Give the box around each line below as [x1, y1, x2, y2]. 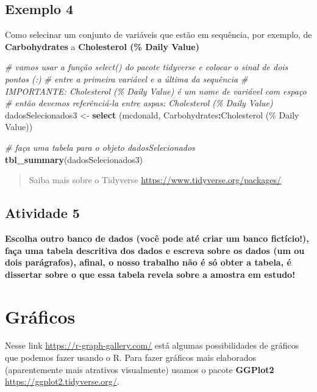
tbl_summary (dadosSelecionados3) [5, 153, 143, 165]
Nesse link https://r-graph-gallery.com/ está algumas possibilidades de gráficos [5, 339, 299, 352]
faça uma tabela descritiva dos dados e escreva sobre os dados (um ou [5, 244, 305, 256]
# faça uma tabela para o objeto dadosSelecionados [5, 140, 195, 153]
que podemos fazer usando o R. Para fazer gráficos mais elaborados [5, 351, 257, 364]
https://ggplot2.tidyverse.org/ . [5, 375, 119, 388]
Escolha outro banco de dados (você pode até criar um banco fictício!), [5, 231, 309, 244]
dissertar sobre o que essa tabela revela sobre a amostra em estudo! [5, 267, 296, 280]
